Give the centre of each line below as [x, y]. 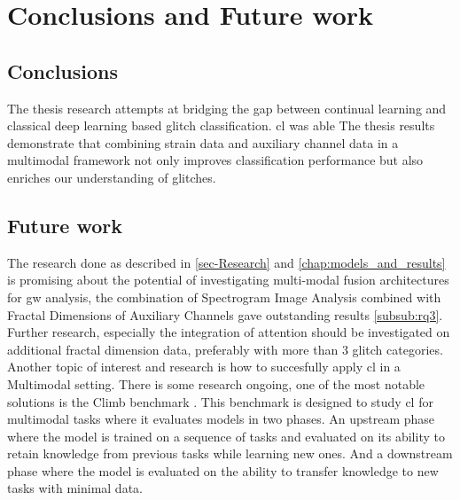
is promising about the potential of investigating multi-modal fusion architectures [228, 280]
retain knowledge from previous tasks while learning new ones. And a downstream [230, 453]
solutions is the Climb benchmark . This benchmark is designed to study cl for [220, 401]
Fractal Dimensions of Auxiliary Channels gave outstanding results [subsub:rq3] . [225, 314]
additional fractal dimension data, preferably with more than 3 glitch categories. [225, 349]
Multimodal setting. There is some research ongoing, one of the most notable [216, 383]
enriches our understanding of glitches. [112, 177]
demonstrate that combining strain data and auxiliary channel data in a [203, 142]
